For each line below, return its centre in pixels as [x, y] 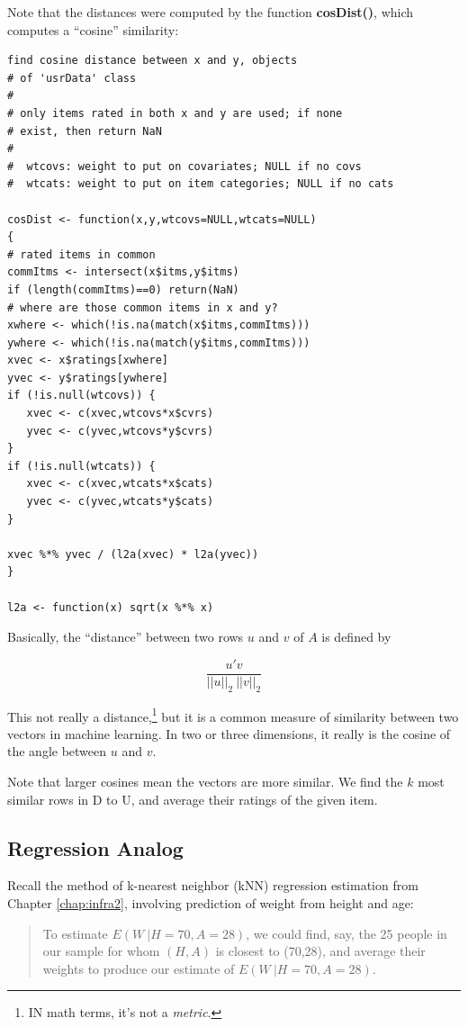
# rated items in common [81, 254]
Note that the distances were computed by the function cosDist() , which [211, 12]
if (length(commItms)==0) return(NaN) [123, 289]
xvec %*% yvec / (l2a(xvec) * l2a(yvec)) [133, 554]
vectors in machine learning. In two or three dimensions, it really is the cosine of [229, 733]
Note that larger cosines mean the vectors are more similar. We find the [205, 782]
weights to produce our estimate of [139, 968]
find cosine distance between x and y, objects [153, 61]
